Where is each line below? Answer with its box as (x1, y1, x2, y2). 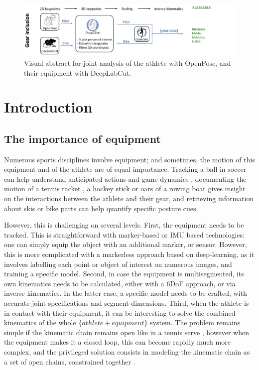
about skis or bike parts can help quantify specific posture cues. (4, 203, 198, 213)
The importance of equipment (4, 130, 161, 146)
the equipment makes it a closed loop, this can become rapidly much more (4, 337, 231, 347)
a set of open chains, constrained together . (4, 356, 135, 367)
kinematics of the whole (4, 317, 76, 328)
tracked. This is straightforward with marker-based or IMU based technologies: (4, 229, 245, 240)
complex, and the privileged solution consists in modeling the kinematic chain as (4, 346, 250, 357)
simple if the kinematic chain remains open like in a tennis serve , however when (4, 327, 249, 337)
